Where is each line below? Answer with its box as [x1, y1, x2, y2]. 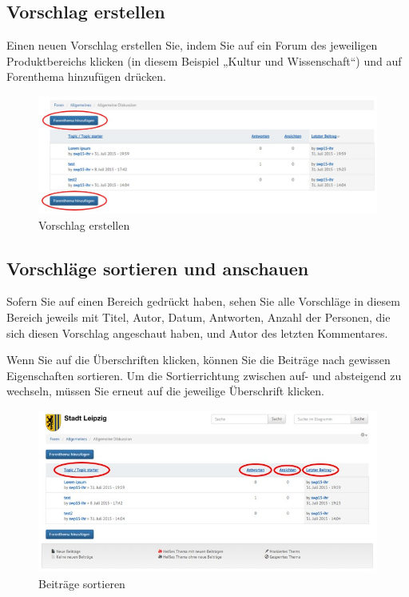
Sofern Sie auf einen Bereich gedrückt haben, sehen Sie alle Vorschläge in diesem [6, 293, 400, 310]
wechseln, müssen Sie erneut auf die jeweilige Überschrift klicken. [6, 383, 324, 399]
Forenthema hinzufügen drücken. [6, 68, 166, 85]
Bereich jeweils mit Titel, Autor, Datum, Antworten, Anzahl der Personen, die [6, 308, 391, 325]
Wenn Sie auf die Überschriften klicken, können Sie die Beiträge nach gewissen [6, 351, 391, 368]
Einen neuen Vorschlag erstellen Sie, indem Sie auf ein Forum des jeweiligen [6, 37, 378, 54]
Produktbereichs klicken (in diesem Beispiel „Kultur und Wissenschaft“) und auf [6, 52, 402, 69]
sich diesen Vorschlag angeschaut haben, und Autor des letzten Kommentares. [6, 324, 388, 341]
